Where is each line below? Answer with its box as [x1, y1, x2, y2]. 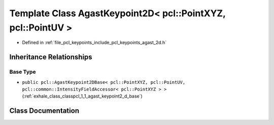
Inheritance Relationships [9, 53, 92, 61]
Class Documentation [9, 107, 80, 115]
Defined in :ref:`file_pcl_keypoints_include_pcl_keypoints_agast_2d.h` [22, 40, 167, 46]
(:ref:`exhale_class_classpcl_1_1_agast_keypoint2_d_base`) [22, 93, 143, 99]
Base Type [9, 69, 36, 76]
